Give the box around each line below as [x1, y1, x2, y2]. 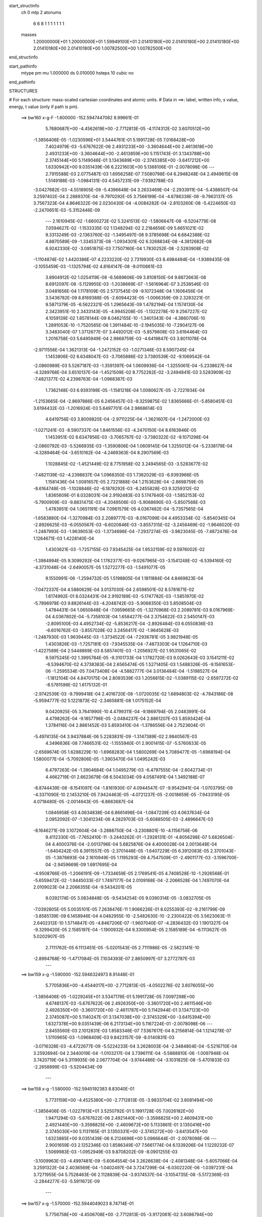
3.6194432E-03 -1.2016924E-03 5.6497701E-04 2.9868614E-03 [33, 405, 163, 411]
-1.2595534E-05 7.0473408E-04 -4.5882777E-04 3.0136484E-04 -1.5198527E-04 [51, 668, 218, 674]
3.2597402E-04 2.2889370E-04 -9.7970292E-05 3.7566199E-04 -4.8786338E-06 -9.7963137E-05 [33, 193, 233, 199]
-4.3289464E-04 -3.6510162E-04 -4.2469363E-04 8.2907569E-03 [33, 450, 169, 456]
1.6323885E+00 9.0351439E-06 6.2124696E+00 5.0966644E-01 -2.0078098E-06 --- [45, 1135, 217, 1141]
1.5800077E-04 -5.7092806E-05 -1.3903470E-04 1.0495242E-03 [33, 756, 165, 762]
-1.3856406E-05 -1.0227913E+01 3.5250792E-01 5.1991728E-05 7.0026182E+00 [33, 1108, 194, 1114]
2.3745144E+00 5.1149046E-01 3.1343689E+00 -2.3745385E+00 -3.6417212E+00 [45, 157, 210, 163]
